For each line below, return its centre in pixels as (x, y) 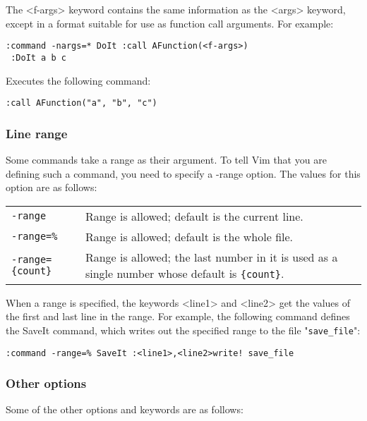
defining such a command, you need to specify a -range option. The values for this (183, 173)
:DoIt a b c (38, 57)
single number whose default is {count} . (185, 273)
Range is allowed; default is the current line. (194, 216)
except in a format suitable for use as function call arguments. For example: (170, 23)
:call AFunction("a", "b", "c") (82, 103)
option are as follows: (52, 187)
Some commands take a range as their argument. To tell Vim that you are (166, 159)
